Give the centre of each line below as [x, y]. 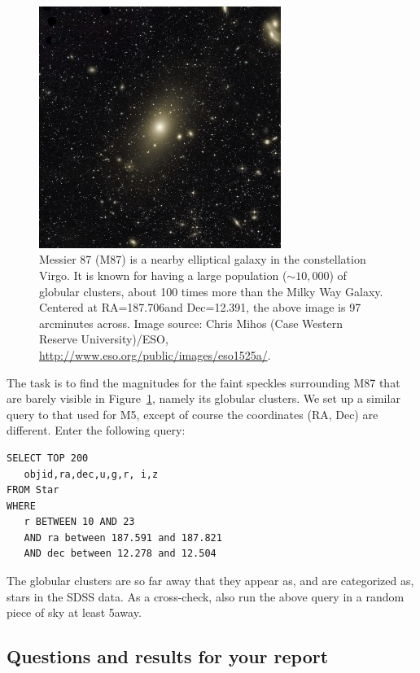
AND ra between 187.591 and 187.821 [123, 538]
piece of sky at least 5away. [74, 612]
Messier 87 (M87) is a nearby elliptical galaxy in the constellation [203, 259]
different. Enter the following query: [96, 430]
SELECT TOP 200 [48, 458]
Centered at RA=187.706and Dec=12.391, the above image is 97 [200, 307]
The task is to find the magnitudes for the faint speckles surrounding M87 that [203, 382]
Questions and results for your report [168, 656]
